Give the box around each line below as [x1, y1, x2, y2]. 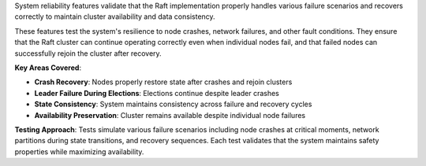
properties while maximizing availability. [14, 146, 144, 157]
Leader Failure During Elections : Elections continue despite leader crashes [34, 88, 280, 98]
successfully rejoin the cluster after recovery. [14, 48, 162, 58]
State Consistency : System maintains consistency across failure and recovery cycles [34, 99, 312, 109]
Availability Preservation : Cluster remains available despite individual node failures [34, 110, 306, 120]
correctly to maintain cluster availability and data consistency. [14, 12, 216, 21]
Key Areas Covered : [14, 63, 82, 72]
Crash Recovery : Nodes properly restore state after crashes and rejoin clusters [34, 77, 293, 87]
